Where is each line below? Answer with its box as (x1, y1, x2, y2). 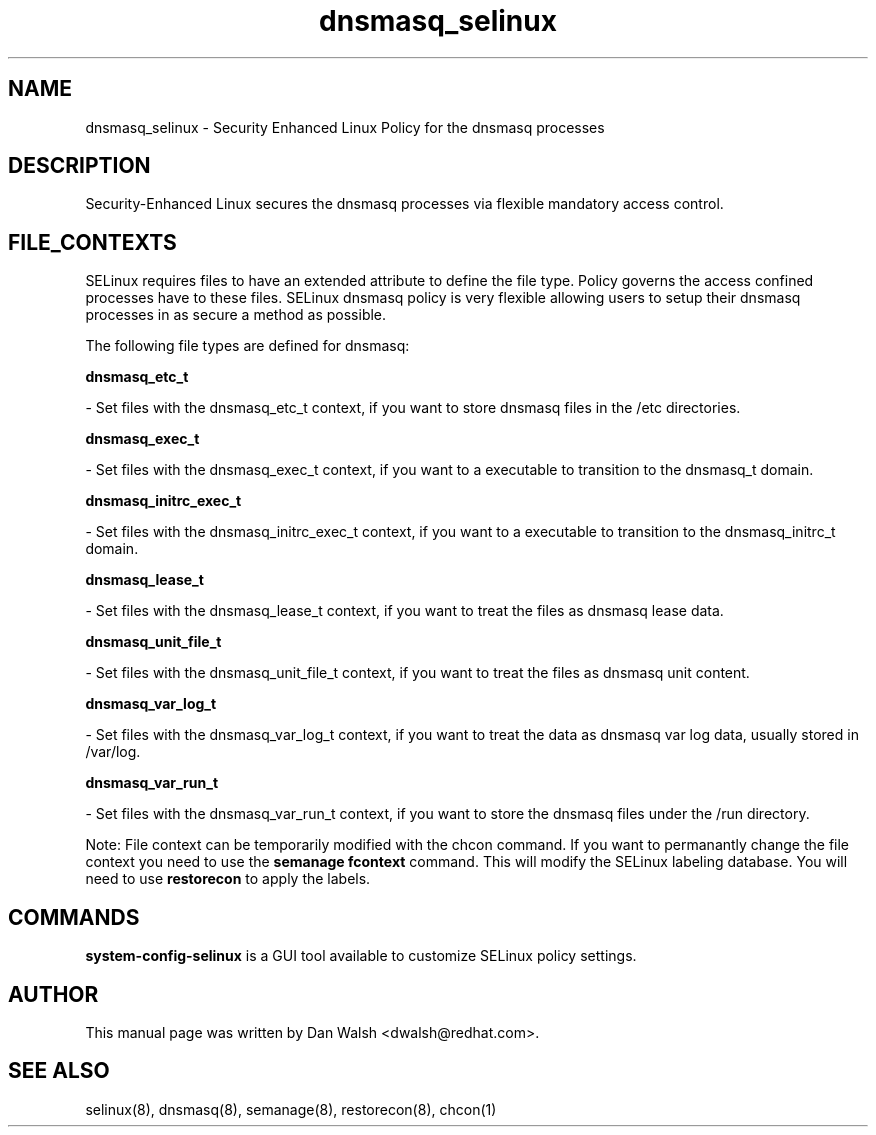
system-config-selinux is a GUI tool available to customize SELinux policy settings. (85, 947, 637, 965)
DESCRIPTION (8, 153, 151, 179)
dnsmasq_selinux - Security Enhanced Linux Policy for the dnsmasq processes (85, 118, 605, 136)
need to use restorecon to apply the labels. (85, 870, 371, 888)
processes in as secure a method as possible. (85, 306, 387, 324)
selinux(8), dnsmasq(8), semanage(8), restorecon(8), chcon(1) (85, 1100, 497, 1118)
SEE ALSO (8, 1058, 110, 1084)
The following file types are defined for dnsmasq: (85, 337, 410, 355)
